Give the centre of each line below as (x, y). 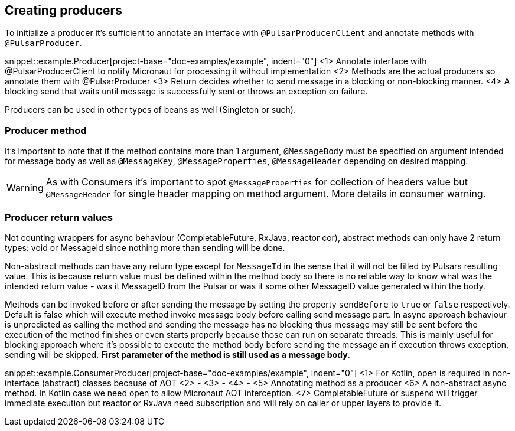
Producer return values (59, 217)
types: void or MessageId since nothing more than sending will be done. (145, 247)
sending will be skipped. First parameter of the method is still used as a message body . (177, 354)
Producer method (46, 130)
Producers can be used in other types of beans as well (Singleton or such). (150, 110)
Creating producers (63, 10)
